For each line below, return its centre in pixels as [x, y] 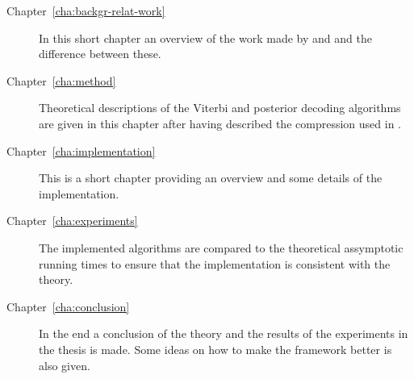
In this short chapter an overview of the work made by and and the [205, 37]
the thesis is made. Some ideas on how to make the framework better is [215, 349]
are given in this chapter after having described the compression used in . [220, 123]
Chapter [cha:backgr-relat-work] [86, 10]
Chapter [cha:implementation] [81, 150]
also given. [65, 365]
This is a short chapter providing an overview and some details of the [211, 178]
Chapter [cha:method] [61, 80]
